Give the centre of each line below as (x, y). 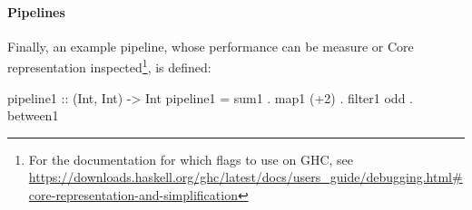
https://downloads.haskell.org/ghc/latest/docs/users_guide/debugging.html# (246, 177)
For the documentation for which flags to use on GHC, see (191, 159)
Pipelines (36, 11)
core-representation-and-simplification (133, 195)
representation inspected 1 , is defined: (109, 66)
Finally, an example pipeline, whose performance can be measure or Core (211, 46)
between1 (33, 115)
